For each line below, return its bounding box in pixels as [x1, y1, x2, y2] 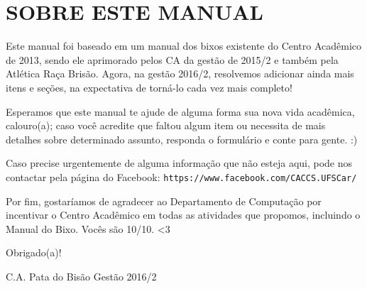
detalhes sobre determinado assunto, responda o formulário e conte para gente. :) [6, 131, 358, 146]
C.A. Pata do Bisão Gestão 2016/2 [6, 268, 157, 283]
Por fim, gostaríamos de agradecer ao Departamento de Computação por [6, 193, 322, 208]
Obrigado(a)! [6, 245, 62, 260]
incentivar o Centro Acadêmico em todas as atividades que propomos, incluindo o [6, 207, 361, 222]
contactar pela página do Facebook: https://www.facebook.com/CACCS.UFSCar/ [6, 169, 357, 184]
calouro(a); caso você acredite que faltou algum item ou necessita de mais [6, 118, 326, 133]
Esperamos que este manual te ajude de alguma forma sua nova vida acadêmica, [6, 104, 355, 119]
